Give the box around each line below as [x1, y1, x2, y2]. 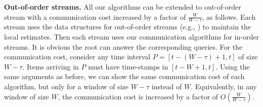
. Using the [215, 61, 250, 72]
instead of [151, 81, 182, 91]
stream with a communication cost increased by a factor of [4, 11, 186, 22]
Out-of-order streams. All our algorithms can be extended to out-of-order [4, 2, 241, 12]
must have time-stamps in [88, 61, 168, 72]
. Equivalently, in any [191, 81, 257, 91]
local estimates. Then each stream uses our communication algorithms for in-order [4, 31, 259, 42]
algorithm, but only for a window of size [4, 81, 128, 91]
